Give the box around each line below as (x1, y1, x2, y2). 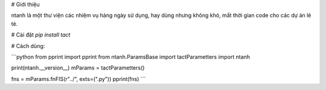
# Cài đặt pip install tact (11, 31, 71, 38)
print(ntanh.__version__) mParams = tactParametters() (11, 64, 145, 71)
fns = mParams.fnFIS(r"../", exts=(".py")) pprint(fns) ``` (11, 75, 146, 82)
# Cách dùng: (11, 42, 45, 49)
